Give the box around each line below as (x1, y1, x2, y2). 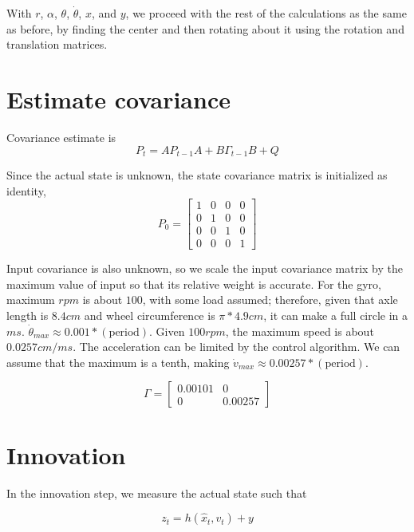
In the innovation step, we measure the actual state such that (6, 484, 307, 501)
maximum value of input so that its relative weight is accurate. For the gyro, (6, 275, 381, 292)
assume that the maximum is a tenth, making (6, 353, 230, 370)
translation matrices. (6, 36, 108, 53)
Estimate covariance (6, 82, 231, 115)
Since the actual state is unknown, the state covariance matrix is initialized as (6, 166, 388, 183)
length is (6, 307, 49, 324)
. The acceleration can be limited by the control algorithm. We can (73, 338, 400, 355)
